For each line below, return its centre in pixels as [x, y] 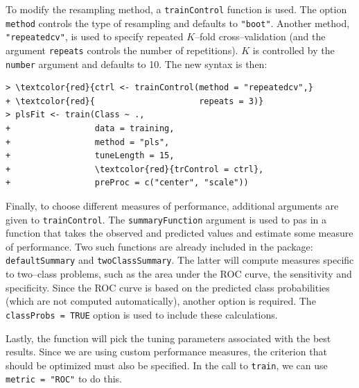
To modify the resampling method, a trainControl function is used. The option [176, 9]
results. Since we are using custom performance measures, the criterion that [166, 352]
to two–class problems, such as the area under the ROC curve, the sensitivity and [179, 274]
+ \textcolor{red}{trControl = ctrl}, [135, 169]
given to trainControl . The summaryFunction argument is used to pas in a [166, 219]
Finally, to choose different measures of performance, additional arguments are [172, 206]
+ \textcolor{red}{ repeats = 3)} [135, 101]
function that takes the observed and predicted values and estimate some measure [179, 233]
